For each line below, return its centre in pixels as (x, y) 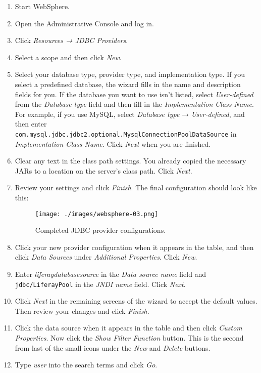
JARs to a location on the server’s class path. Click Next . (103, 170)
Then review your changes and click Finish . (82, 310)
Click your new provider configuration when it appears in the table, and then (134, 247)
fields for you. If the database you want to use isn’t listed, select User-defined (134, 94)
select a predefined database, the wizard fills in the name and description (128, 84)
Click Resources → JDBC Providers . (71, 40)
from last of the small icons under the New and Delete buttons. (113, 347)
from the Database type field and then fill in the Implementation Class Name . (134, 104)
